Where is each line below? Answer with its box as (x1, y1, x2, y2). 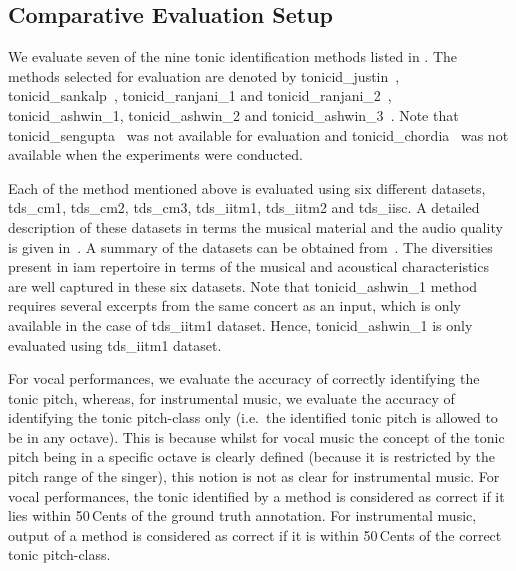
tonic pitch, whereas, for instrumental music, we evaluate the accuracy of (8, 387, 455, 408)
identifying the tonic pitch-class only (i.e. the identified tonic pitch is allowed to (8, 407, 498, 428)
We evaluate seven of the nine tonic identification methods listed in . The (8, 46, 457, 67)
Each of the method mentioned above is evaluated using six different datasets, (8, 177, 486, 198)
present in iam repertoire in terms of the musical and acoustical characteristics (8, 256, 489, 277)
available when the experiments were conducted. (8, 144, 303, 165)
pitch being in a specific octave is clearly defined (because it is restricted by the (8, 446, 495, 467)
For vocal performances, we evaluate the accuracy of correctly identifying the (8, 368, 480, 389)
